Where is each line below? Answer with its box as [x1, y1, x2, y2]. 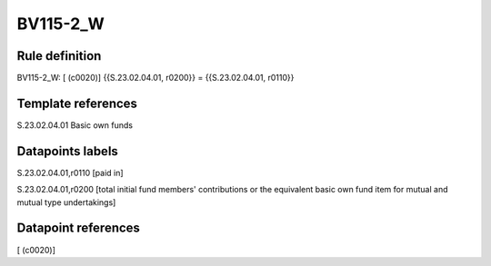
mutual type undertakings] [16, 196, 116, 208]
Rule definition [16, 48, 102, 64]
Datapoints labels [16, 143, 118, 159]
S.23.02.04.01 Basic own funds [16, 119, 134, 131]
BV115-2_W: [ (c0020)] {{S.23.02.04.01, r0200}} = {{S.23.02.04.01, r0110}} [16, 73, 295, 84]
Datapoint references [16, 221, 141, 236]
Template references [16, 95, 138, 111]
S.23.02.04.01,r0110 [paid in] [16, 167, 124, 178]
